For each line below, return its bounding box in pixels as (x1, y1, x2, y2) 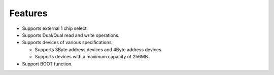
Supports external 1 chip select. (22, 25, 88, 31)
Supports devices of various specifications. (22, 40, 113, 46)
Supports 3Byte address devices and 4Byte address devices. (35, 46, 163, 53)
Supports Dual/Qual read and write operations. (22, 32, 120, 38)
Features (9, 8, 48, 19)
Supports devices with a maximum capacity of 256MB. (35, 54, 150, 60)
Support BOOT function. (22, 61, 73, 67)
